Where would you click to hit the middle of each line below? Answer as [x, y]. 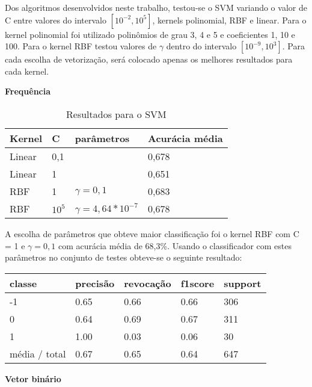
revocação [148, 283]
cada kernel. [27, 71]
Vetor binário [33, 378]
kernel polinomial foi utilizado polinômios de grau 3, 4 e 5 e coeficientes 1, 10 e [150, 34]
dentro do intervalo [201, 46]
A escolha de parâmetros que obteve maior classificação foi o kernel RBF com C [152, 233]
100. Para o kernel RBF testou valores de [81, 46]
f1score [197, 283]
